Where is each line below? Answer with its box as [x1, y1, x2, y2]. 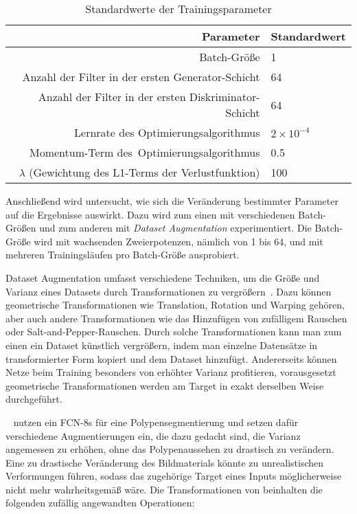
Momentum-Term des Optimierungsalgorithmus [29, 144, 260, 160]
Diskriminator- [189, 89, 260, 104]
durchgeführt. [5, 392, 62, 406]
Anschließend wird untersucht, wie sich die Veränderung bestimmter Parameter [5, 194, 338, 208]
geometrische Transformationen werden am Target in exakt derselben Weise [5, 378, 324, 392]
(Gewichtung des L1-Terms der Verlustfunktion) [29, 164, 260, 180]
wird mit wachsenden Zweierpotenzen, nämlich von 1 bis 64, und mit [34, 234, 323, 248]
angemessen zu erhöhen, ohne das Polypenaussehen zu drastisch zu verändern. [5, 442, 334, 456]
